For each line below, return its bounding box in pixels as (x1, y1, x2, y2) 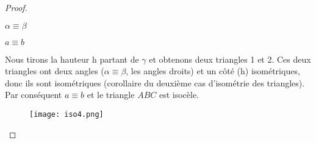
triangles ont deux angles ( (5, 65, 104, 77)
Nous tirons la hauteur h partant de (5, 52, 139, 65)
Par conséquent (5, 88, 62, 101)
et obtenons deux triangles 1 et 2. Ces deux (149, 52, 311, 65)
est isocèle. (159, 88, 199, 101)
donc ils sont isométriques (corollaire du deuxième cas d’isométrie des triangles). (5, 76, 305, 89)
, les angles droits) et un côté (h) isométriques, (126, 65, 300, 77)
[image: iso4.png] (29, 110, 104, 119)
